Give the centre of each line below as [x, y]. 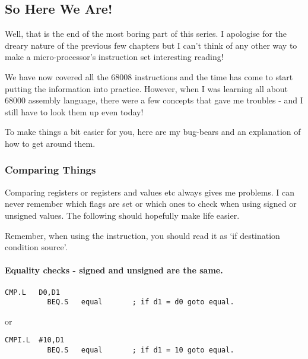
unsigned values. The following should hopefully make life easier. [122, 215]
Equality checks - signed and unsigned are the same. [114, 270]
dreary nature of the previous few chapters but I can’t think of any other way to [151, 45]
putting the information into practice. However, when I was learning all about [147, 88]
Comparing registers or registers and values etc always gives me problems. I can [150, 192]
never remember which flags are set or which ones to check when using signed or [151, 204]
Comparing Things [50, 170]
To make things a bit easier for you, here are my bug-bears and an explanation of [153, 132]
